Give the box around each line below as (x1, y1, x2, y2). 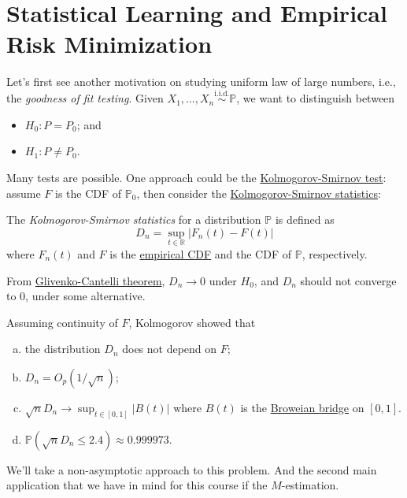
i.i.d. (214, 90, 230, 98)
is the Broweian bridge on (240, 399, 364, 415)
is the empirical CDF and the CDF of (109, 245, 292, 262)
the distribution (24, 340, 101, 357)
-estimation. (281, 477, 339, 493)
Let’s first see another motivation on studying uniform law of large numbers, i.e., (6, 73, 396, 90)
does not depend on (122, 340, 217, 357)
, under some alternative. (25, 288, 146, 304)
